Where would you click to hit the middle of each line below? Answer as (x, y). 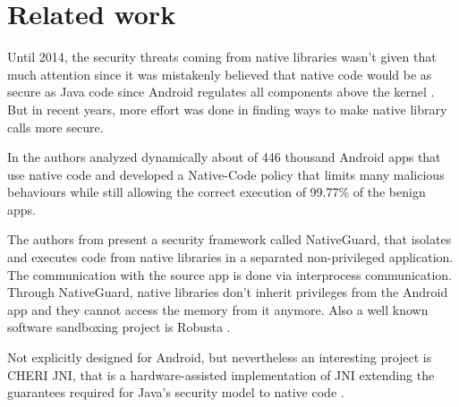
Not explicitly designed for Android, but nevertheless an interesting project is (220, 357)
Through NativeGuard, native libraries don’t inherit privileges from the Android (228, 292)
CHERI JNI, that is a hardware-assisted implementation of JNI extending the (221, 374)
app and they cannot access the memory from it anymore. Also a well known (218, 309)
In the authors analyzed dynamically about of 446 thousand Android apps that (224, 157)
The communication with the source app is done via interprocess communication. (230, 274)
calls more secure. (55, 127)
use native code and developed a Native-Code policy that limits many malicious (226, 174)
